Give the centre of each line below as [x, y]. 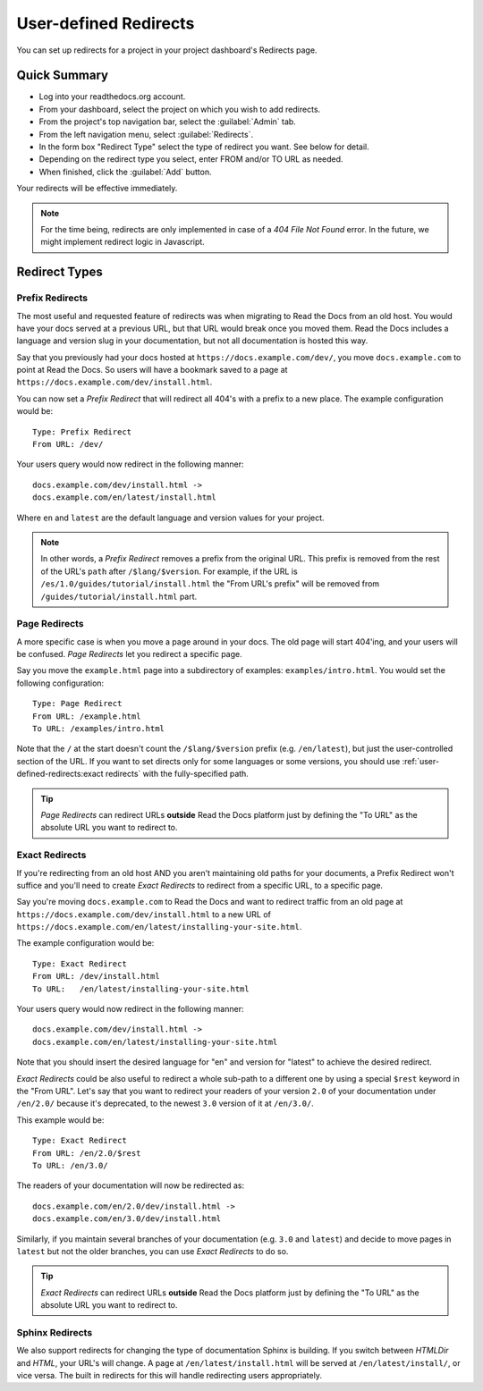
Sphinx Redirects [55, 1332]
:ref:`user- [421, 761]
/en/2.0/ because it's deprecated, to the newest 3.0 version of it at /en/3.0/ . [165, 1103]
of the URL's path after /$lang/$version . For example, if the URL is [169, 571]
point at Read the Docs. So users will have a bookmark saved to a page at [152, 370]
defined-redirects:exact [60, 774]
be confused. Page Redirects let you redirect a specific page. [129, 654]
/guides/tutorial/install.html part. [119, 596]
